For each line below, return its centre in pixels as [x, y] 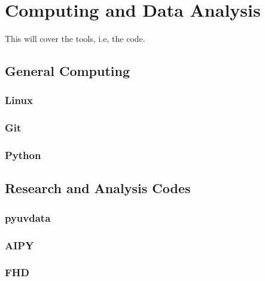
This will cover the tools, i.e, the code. [75, 39]
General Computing [68, 71]
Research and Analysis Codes [98, 188]
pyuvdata [28, 217]
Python [23, 155]
